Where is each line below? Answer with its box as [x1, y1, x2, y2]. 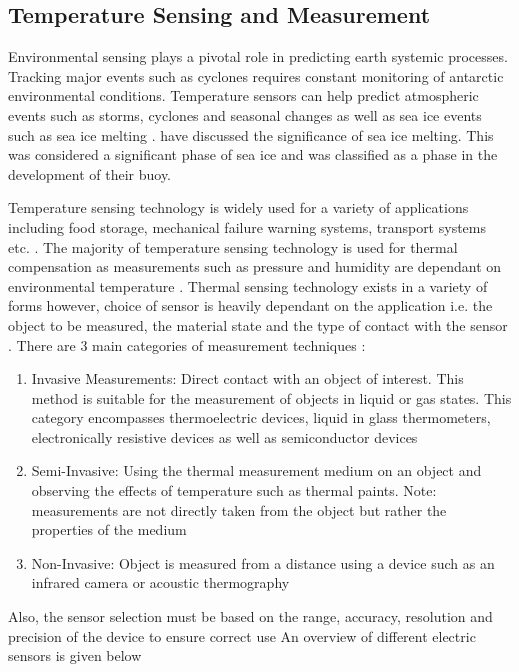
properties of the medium [31, 519, 187, 540]
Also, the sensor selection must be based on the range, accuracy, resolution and [8, 606, 493, 627]
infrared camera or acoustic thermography [31, 572, 290, 593]
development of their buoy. [8, 163, 172, 184]
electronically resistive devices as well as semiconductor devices [31, 426, 418, 447]
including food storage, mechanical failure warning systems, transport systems [8, 216, 486, 237]
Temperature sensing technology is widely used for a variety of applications [8, 197, 469, 218]
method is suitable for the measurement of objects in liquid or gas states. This [31, 387, 512, 408]
